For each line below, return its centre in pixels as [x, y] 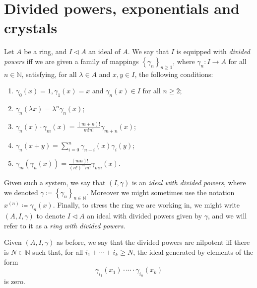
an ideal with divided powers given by [145, 216]
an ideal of [104, 51]
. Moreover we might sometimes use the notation [161, 192]
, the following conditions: [174, 74]
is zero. [15, 281]
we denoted [21, 192]
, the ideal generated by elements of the [193, 252]
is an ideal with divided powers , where [189, 182]
